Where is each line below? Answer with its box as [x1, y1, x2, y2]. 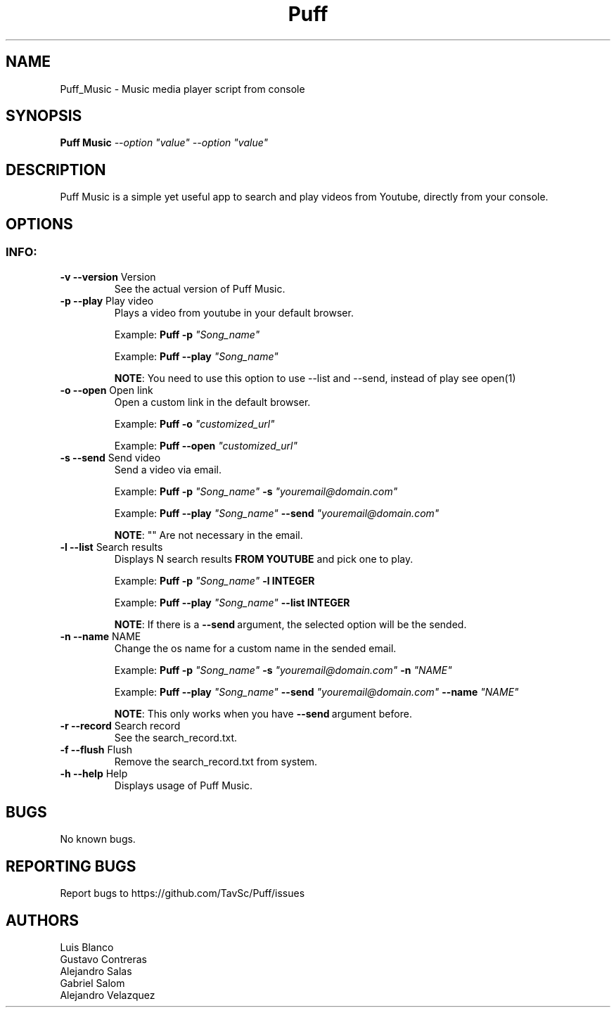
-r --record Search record [60, 719, 181, 732]
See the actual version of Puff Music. [114, 282, 285, 295]
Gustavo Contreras [60, 953, 147, 966]
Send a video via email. [114, 463, 222, 476]
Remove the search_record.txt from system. [114, 755, 318, 767]
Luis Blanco [60, 941, 114, 954]
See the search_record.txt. [114, 731, 238, 744]
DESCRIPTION [6, 160, 106, 179]
